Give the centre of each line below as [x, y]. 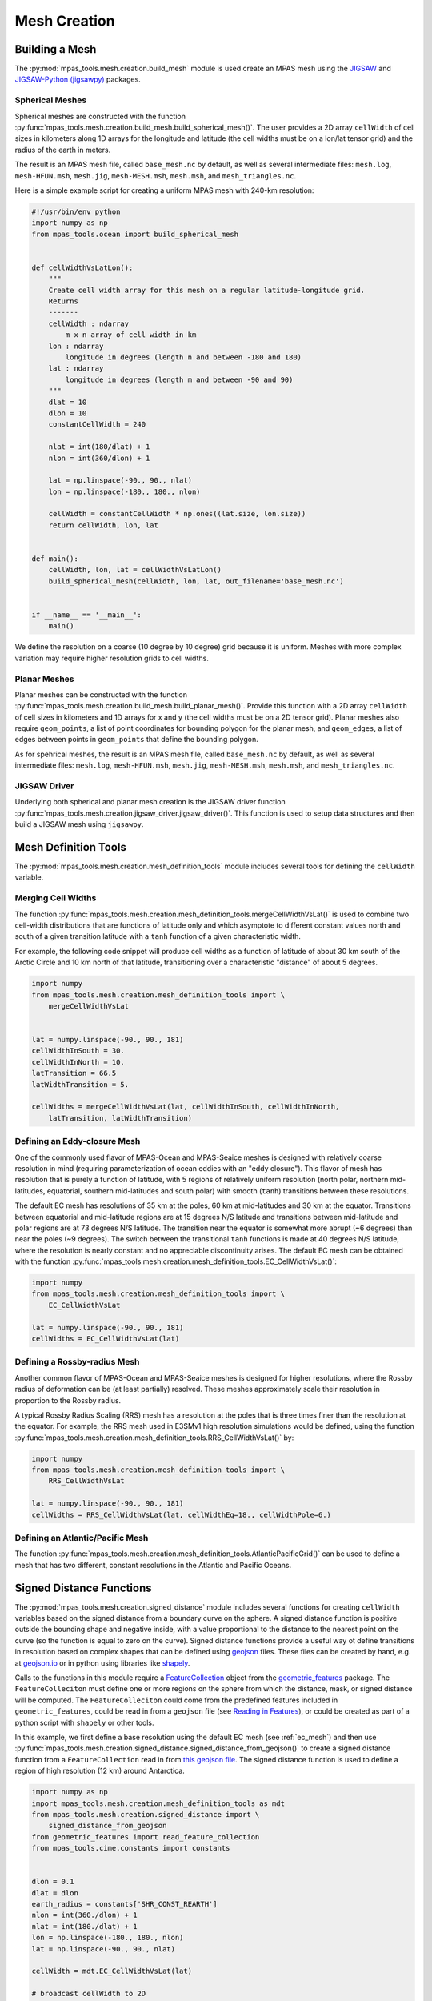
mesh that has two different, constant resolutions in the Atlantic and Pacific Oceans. [153, 1565]
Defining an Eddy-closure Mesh [78, 1141]
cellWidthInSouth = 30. [78, 1051]
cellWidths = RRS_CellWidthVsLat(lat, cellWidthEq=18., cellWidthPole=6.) [182, 1514]
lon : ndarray [76, 346]
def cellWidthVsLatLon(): [82, 267]
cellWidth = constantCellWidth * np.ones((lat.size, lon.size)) [177, 514]
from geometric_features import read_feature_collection [146, 1837]
